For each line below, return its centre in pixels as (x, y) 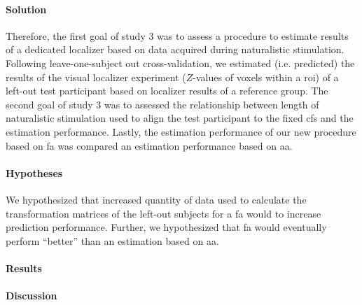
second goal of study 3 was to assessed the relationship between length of (162, 104)
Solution (26, 9)
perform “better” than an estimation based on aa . (112, 240)
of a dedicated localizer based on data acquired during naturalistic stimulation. (175, 49)
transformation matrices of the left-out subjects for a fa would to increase (163, 213)
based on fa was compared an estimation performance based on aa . (149, 145)
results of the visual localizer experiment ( (96, 77)
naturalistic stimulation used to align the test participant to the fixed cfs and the (180, 118)
